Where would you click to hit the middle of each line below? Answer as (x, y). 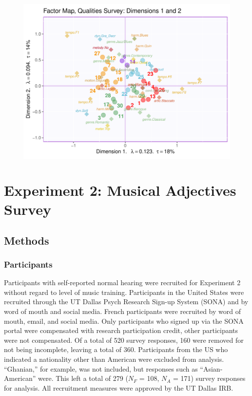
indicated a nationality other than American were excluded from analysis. (114, 359)
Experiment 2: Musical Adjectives (120, 190)
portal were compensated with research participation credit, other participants (121, 330)
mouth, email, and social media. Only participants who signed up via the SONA (124, 321)
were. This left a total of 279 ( (83, 378)
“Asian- (211, 368)
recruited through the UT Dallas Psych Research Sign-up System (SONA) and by (126, 302)
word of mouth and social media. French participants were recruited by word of (122, 311)
